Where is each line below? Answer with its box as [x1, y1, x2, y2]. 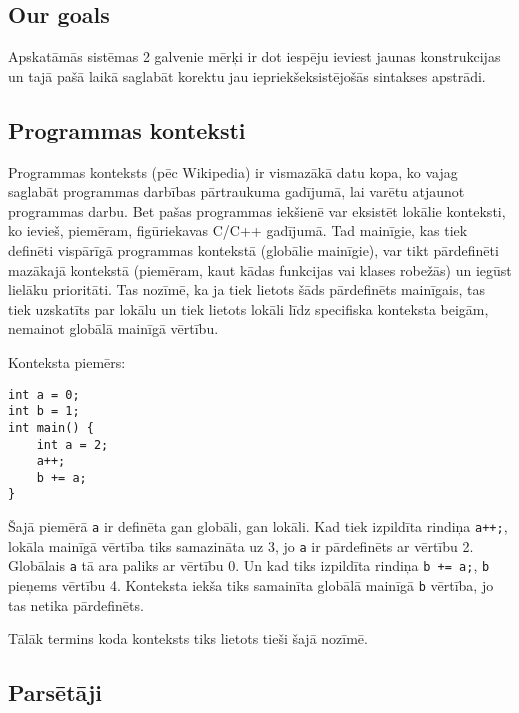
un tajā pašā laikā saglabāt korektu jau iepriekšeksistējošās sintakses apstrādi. [8, 65, 486, 86]
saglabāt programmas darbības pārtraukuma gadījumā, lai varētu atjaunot [8, 181, 465, 202]
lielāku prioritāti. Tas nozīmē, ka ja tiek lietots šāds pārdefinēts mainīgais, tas [8, 279, 486, 300]
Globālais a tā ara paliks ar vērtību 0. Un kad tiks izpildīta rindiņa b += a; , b [8, 555, 490, 576]
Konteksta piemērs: [8, 351, 126, 372]
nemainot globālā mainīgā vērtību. [8, 318, 219, 339]
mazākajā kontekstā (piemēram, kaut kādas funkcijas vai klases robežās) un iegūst [8, 259, 512, 280]
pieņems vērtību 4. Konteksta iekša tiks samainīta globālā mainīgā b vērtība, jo [8, 575, 494, 596]
